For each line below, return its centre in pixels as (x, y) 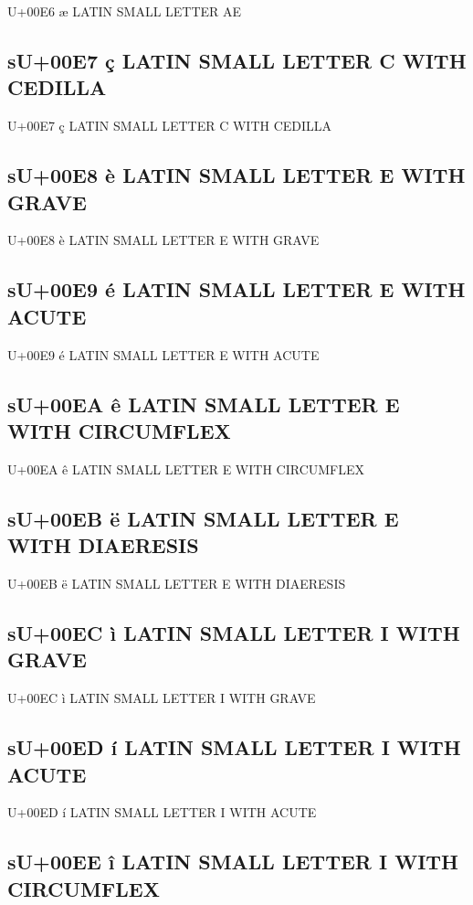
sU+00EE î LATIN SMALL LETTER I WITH (233, 862)
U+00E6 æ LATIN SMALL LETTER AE (125, 11)
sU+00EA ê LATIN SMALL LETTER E (204, 404)
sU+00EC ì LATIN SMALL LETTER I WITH (234, 632)
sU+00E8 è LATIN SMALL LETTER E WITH (236, 175)
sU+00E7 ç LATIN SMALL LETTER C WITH (237, 60)
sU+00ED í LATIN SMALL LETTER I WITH (234, 747)
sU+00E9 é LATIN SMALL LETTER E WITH (236, 289)
